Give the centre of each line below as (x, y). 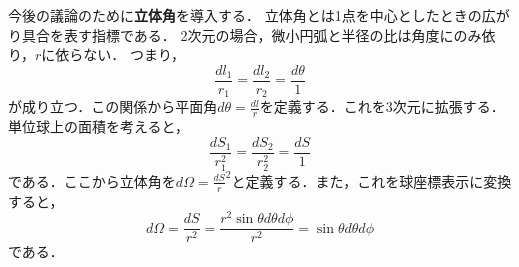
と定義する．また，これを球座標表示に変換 (371, 180)
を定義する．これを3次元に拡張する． (382, 106)
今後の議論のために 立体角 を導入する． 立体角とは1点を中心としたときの (245, 15)
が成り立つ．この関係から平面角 (113, 106)
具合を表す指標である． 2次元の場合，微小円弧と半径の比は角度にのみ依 (258, 34)
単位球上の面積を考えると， (99, 126)
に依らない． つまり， (113, 54)
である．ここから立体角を (92, 180)
